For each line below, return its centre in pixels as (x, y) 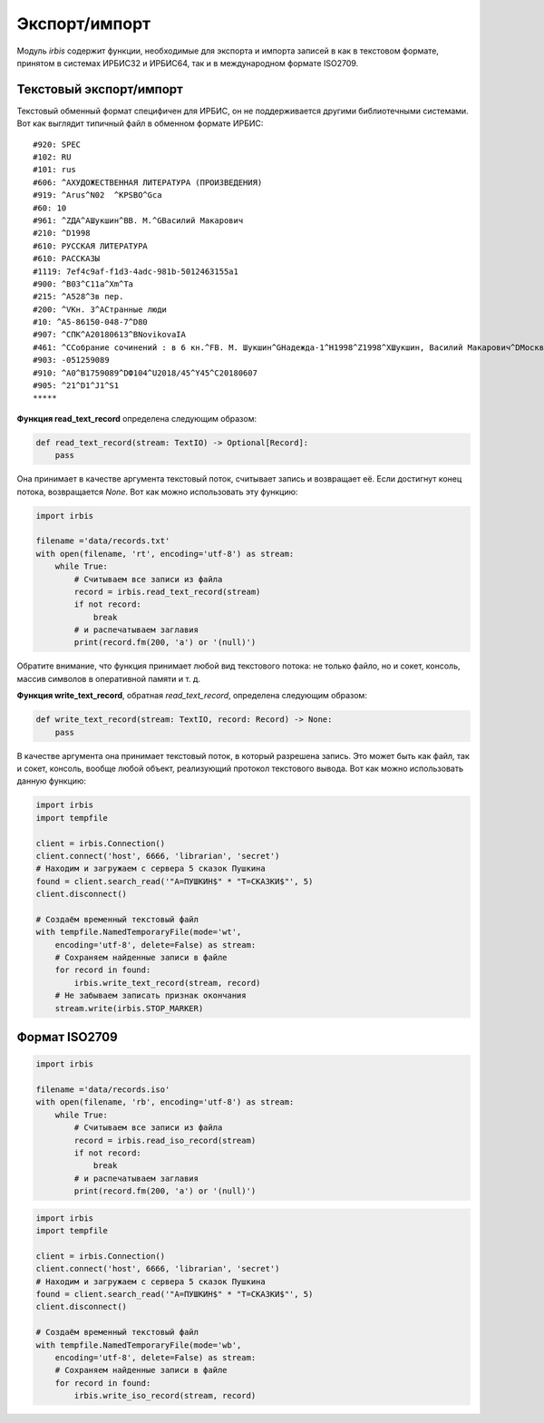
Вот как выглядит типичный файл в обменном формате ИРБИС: (140, 123)
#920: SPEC (57, 144)
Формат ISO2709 (67, 1037)
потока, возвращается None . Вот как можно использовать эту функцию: (157, 492)
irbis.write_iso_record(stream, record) (165, 1396)
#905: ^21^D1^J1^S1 (76, 386)
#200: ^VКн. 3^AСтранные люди (100, 309)
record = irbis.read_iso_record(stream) (165, 1140)
